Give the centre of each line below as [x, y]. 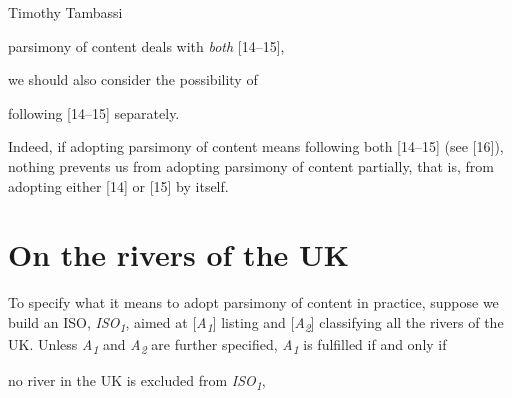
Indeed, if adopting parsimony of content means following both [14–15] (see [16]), [256, 146]
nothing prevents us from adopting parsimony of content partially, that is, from [251, 165]
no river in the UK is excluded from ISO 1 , [137, 381]
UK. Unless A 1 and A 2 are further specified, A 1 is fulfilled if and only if [227, 345]
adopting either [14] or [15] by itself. [118, 185]
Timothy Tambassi [65, 12]
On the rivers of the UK [179, 254]
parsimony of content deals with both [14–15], [146, 45]
